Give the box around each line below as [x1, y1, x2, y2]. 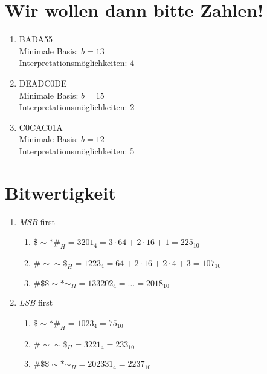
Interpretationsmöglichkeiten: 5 [19, 144, 135, 157]
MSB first [19, 215, 55, 228]
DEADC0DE [19, 76, 67, 89]
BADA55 [19, 33, 53, 45]
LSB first [19, 296, 53, 309]
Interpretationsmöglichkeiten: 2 [19, 100, 135, 113]
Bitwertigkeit [5, 180, 116, 205]
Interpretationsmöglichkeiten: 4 [19, 56, 135, 69]
